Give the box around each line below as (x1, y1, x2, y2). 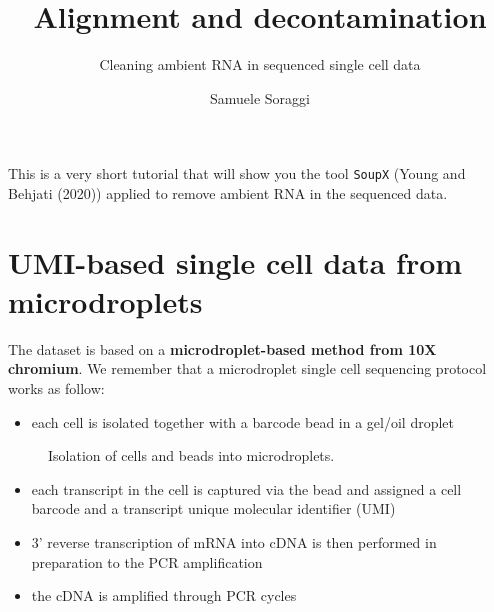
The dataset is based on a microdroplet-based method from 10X (8, 338, 437, 359)
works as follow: (8, 378, 105, 399)
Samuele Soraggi (210, 87, 310, 108)
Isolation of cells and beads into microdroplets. (48, 445, 335, 466)
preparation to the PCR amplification (31, 551, 263, 572)
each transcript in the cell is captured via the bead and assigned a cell (31, 478, 462, 499)
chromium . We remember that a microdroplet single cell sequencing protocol (8, 358, 487, 379)
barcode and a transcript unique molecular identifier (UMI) (31, 498, 396, 519)
